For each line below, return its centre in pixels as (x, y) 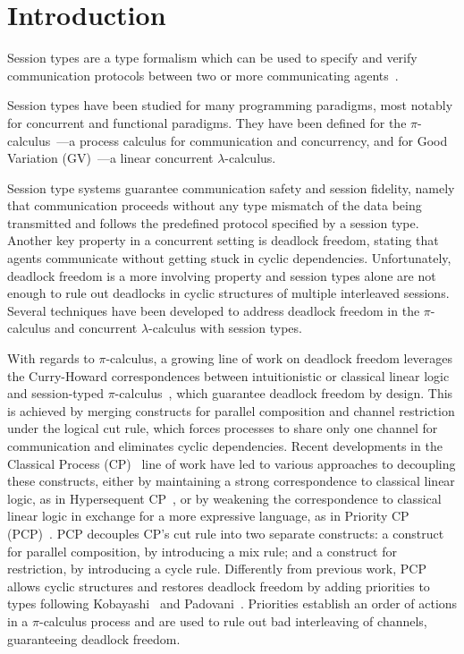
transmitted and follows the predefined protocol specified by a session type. (213, 222)
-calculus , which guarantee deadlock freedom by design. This (284, 393)
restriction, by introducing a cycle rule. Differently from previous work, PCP (217, 569)
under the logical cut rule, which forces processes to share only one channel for (223, 428)
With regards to (51, 358)
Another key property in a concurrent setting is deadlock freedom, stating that (223, 240)
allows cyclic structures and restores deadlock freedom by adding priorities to (219, 586)
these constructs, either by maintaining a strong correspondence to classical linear (231, 481)
